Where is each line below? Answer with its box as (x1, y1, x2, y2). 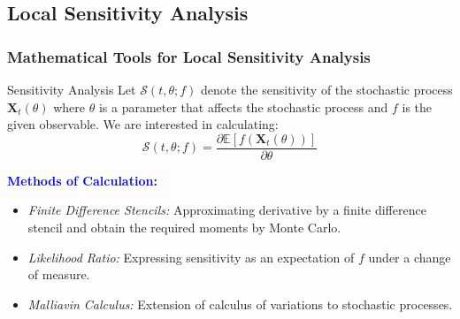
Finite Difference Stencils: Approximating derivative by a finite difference (27, 201, 426, 219)
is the (402, 97, 433, 116)
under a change (368, 247, 451, 266)
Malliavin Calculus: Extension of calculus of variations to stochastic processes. (27, 294, 453, 313)
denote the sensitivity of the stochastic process (201, 80, 453, 98)
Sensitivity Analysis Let (7, 80, 136, 98)
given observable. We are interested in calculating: (7, 115, 279, 133)
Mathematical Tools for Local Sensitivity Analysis (7, 45, 371, 67)
